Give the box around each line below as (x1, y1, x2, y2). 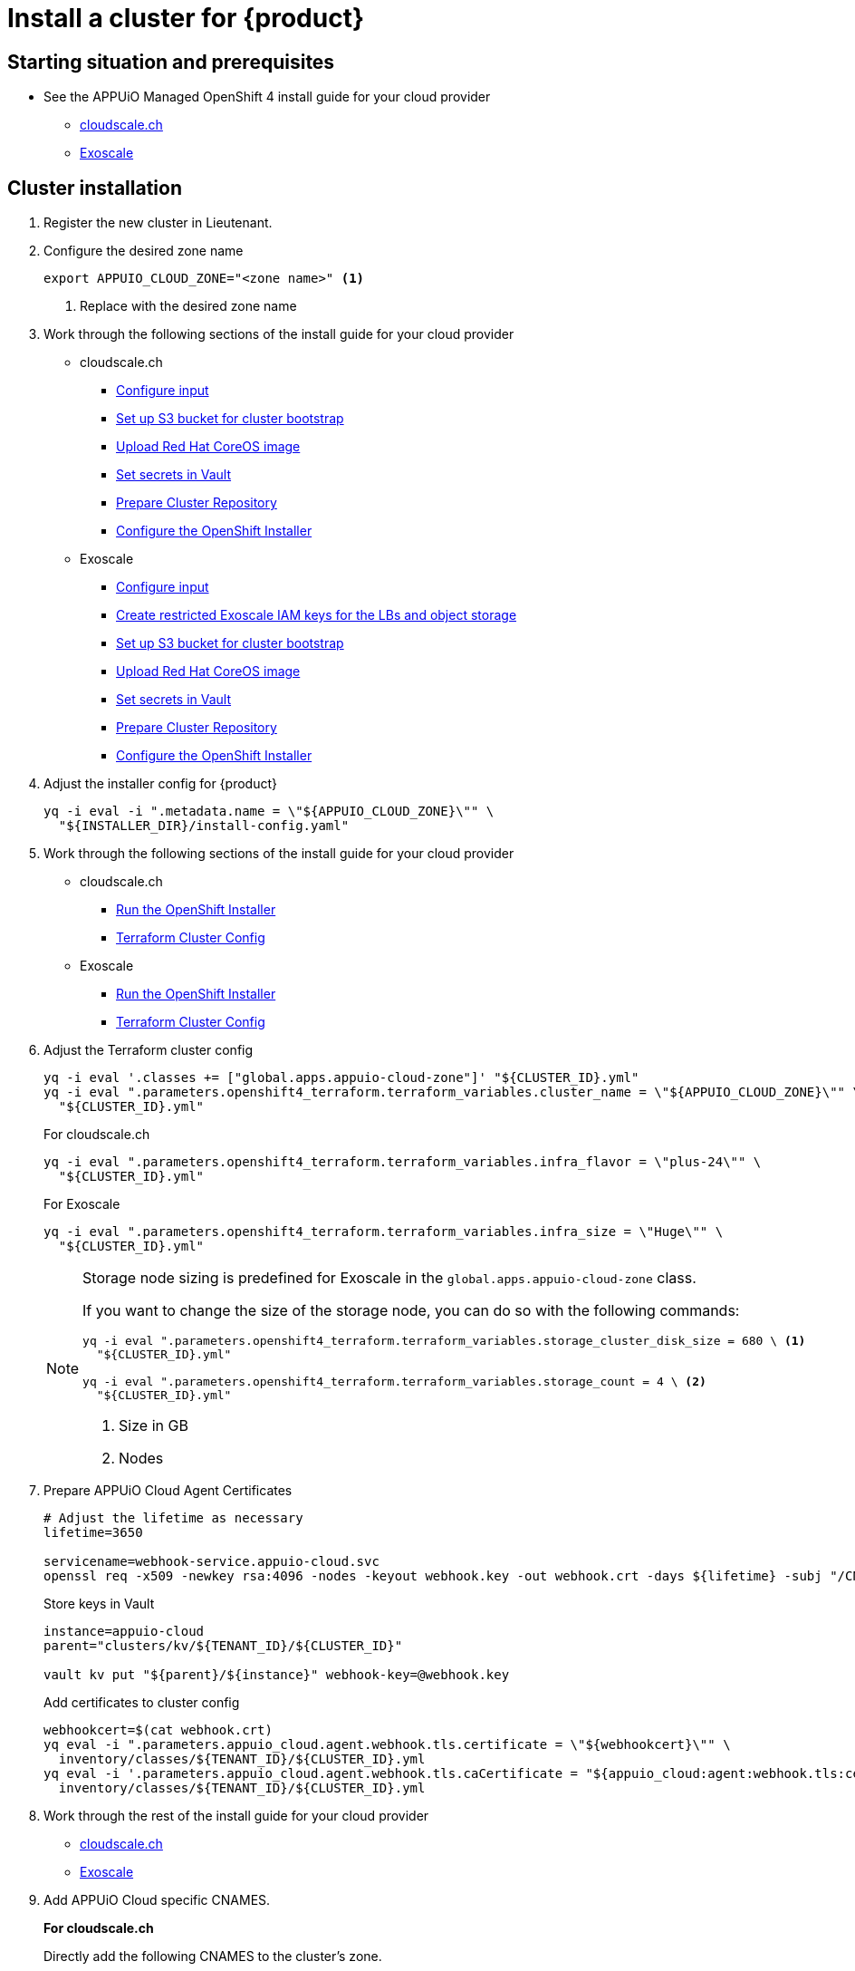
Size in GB (119, 1416, 188, 1435)
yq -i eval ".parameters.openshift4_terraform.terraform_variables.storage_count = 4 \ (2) (82, 1375, 706, 1389)
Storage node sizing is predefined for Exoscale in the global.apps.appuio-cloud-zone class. (82, 1269, 696, 1288)
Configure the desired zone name (43, 243, 244, 259)
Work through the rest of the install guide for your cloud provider (43, 1808, 429, 1824)
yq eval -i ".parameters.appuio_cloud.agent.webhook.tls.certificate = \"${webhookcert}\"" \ (43, 1737, 731, 1753)
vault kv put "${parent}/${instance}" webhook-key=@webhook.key (43, 1667, 510, 1683)
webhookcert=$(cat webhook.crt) (43, 1723, 273, 1738)
